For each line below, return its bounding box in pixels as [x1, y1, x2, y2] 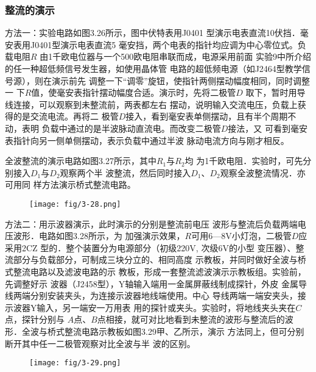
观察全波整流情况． [220, 166, 297, 179]
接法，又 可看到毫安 [228, 121, 307, 134]
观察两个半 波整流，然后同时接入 [60, 166, 191, 179]
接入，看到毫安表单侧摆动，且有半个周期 [125, 110, 288, 123]
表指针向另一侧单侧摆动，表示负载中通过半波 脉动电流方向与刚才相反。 [5, 134, 289, 146]
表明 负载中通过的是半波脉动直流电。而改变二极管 [21, 121, 221, 134]
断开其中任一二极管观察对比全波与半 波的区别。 [5, 337, 195, 349]
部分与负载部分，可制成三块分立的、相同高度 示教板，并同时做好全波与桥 [13, 253, 306, 266]
